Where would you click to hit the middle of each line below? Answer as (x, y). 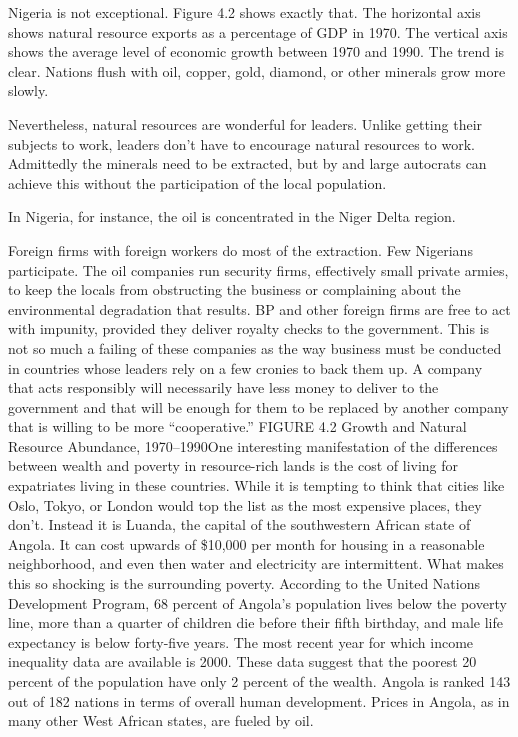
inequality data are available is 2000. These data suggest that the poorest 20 (242, 661)
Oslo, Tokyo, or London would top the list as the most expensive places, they (245, 504)
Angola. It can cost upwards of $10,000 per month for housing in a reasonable (246, 543)
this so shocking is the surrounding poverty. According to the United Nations (244, 583)
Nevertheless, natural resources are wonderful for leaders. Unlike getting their (245, 123)
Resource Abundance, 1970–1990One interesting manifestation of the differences (253, 445)
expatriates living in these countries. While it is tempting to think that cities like (256, 485)
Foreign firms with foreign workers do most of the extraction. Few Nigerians (240, 249)
